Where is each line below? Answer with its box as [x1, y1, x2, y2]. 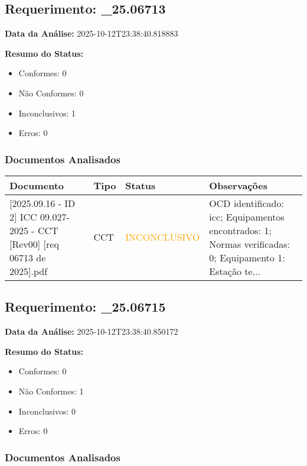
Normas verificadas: [209, 237, 290, 251]
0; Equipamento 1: [209, 250, 285, 264]
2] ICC [9, 209, 37, 224]
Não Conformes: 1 [18, 384, 84, 397]
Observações [209, 178, 267, 192]
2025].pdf [9, 264, 48, 278]
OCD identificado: [209, 196, 284, 210]
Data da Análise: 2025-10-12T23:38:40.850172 [5, 325, 178, 338]
